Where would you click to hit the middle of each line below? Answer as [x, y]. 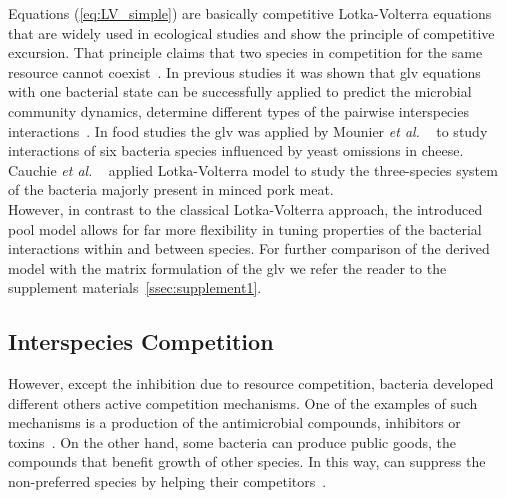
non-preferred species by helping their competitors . [167, 481]
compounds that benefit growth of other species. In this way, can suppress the [247, 461]
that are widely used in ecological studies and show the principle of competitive [251, 32]
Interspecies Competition [141, 341]
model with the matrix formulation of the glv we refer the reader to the [227, 267]
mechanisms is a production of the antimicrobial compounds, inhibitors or [234, 422]
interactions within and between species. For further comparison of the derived [249, 248]
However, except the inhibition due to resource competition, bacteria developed [251, 383]
